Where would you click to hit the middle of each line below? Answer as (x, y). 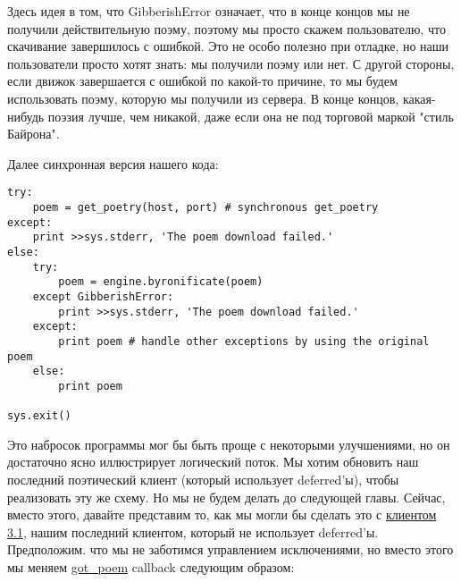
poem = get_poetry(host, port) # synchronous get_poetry (205, 207)
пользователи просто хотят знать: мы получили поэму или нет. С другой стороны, (231, 63)
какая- (419, 98)
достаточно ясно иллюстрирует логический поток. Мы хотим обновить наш (213, 462)
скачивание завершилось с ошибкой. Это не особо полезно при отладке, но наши (228, 46)
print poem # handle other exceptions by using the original (244, 341)
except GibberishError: (103, 296)
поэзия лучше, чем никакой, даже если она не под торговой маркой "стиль (251, 116)
